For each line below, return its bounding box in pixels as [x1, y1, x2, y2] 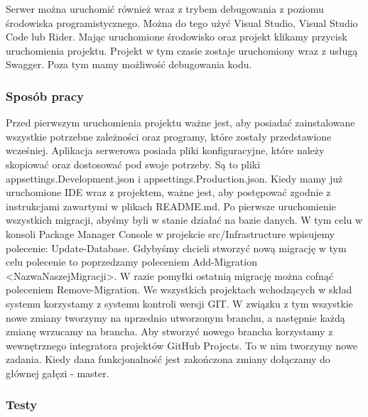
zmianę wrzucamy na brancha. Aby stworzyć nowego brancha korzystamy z [6, 324, 333, 339]
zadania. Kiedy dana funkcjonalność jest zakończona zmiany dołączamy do [6, 352, 330, 367]
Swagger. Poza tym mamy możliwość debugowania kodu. [6, 57, 252, 72]
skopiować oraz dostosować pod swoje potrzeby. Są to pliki [6, 156, 261, 171]
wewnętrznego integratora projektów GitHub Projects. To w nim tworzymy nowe [6, 337, 357, 352]
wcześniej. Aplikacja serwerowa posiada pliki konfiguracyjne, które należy [6, 143, 325, 158]
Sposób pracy [6, 87, 85, 104]
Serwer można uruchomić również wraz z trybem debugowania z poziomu [6, 1, 324, 16]
